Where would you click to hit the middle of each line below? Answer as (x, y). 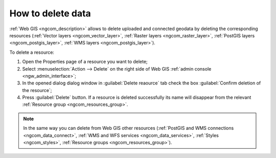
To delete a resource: (32, 52)
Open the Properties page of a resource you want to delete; (85, 62)
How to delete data (50, 13)
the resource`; (37, 90)
